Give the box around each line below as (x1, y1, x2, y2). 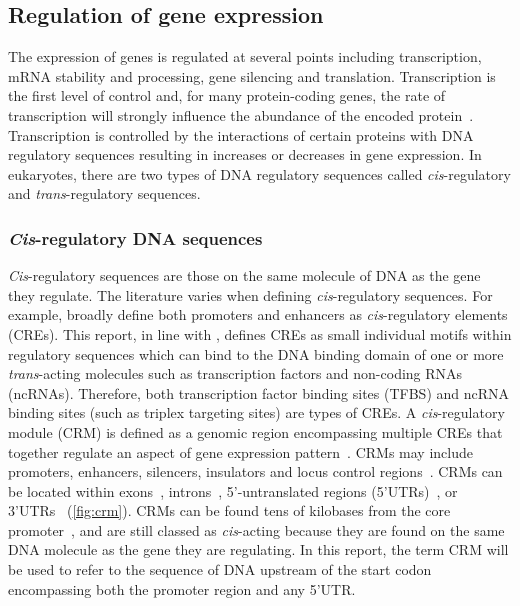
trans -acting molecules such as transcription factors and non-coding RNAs (8, 363, 463, 384)
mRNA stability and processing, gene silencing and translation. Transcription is (8, 65, 496, 86)
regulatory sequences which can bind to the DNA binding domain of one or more (8, 343, 504, 364)
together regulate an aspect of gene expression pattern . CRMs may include (8, 441, 473, 462)
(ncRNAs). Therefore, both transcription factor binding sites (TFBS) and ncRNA (8, 382, 510, 403)
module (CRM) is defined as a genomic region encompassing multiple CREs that (8, 421, 503, 442)
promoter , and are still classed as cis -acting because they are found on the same (8, 519, 505, 540)
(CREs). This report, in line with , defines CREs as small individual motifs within (8, 323, 512, 344)
